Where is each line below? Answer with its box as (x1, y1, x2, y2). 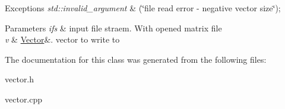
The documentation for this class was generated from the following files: (5, 53, 267, 65)
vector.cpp (5, 92, 43, 105)
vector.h (5, 73, 34, 85)
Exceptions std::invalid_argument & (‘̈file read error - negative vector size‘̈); (5, 2, 281, 14)
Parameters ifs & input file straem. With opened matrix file (5, 21, 222, 34)
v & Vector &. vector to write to (5, 33, 120, 46)
